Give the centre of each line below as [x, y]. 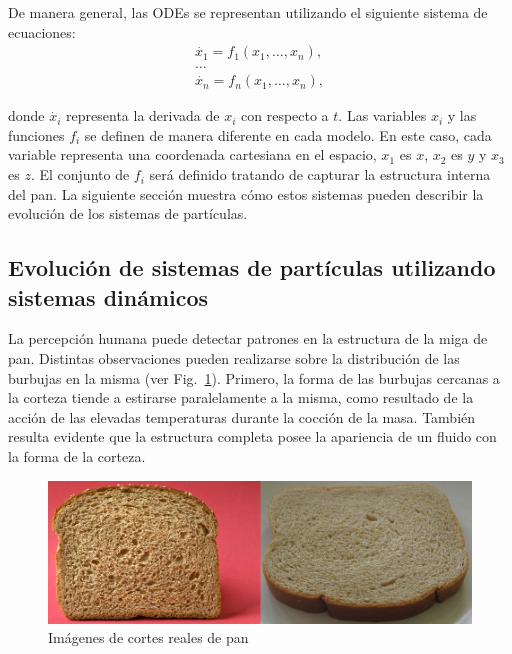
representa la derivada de [143, 115]
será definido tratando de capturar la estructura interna [320, 174]
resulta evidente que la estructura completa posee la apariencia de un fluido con [252, 436]
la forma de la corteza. [77, 456]
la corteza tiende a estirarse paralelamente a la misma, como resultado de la [241, 397]
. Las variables [382, 115]
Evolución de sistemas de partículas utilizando [252, 267]
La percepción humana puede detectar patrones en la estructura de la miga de [248, 338]
